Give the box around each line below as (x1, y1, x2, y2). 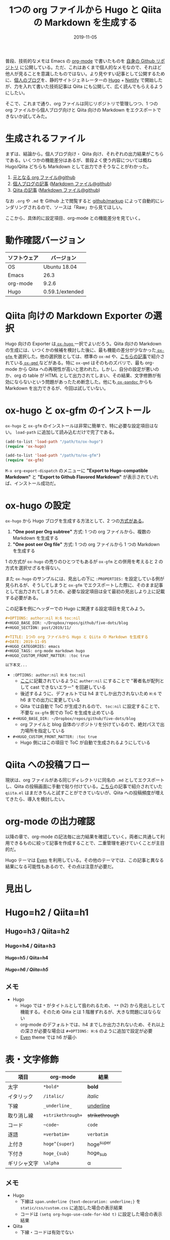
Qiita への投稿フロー (5, 759, 90, 771)
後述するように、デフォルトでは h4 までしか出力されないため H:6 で (20, 690, 162, 697)
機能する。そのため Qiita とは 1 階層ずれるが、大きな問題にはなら (20, 1008, 157, 1015)
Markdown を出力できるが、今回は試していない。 (5, 385, 109, 391)
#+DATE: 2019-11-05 (5, 639, 47, 644)
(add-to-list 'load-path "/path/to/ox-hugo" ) (5, 439, 103, 444)
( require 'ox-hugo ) (5, 444, 47, 449)
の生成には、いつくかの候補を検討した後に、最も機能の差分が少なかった (5, 347, 156, 353)
